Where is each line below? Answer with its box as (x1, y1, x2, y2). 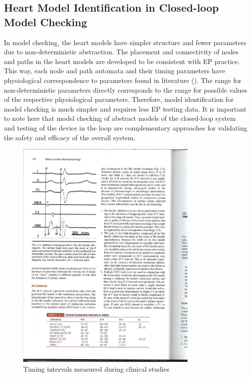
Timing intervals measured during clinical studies (23, 363, 170, 374)
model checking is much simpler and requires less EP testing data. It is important (4, 103, 247, 114)
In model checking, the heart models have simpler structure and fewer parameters (4, 37, 247, 47)
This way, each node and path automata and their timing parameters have (4, 66, 225, 76)
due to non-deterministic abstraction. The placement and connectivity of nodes (4, 47, 239, 57)
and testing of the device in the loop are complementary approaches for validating (4, 122, 247, 132)
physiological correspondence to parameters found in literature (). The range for (4, 75, 242, 85)
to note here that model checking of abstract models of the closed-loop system (4, 113, 236, 123)
